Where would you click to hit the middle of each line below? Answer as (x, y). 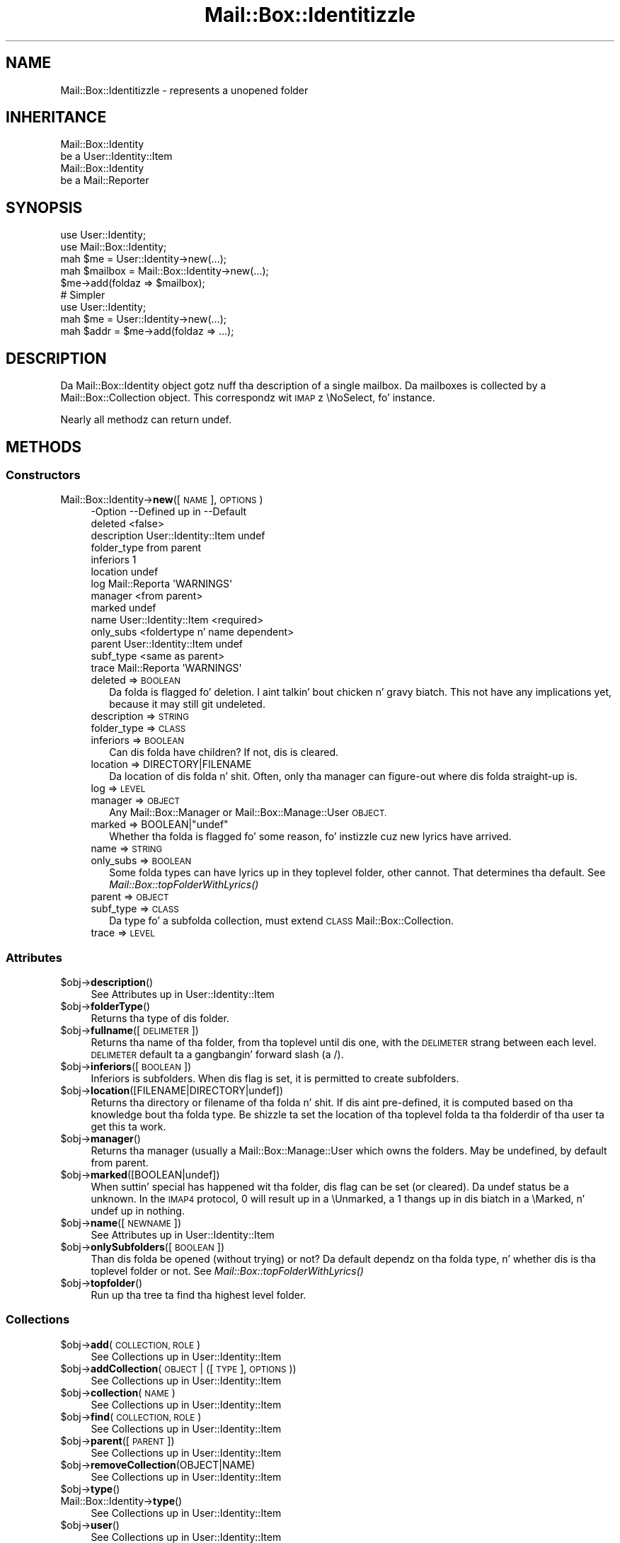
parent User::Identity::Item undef (167, 644)
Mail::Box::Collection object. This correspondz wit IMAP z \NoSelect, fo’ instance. (248, 398)
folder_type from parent (146, 548)
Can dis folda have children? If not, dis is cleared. (224, 752)
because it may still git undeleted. (187, 704)
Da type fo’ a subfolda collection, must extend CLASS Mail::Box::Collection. (281, 921)
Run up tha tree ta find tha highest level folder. (199, 1295)
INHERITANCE (56, 117)
